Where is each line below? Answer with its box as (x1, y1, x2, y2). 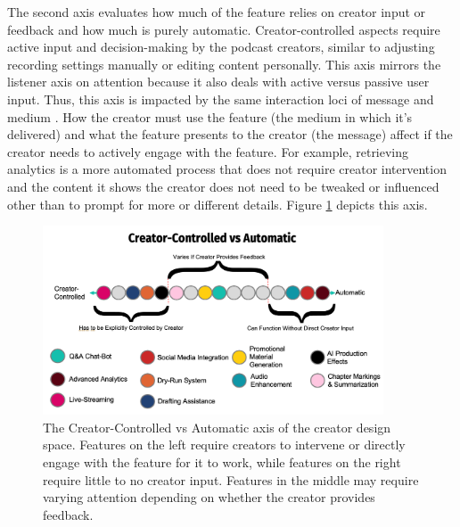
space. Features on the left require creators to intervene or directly (43, 435, 406, 454)
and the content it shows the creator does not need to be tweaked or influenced (7, 177, 439, 195)
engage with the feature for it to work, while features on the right (43, 452, 401, 471)
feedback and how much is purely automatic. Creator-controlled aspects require (7, 20, 440, 38)
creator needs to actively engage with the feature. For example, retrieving (7, 142, 409, 161)
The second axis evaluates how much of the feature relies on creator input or (7, 3, 426, 21)
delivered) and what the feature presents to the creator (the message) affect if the (7, 125, 453, 144)
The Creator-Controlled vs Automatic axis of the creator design (43, 417, 391, 436)
